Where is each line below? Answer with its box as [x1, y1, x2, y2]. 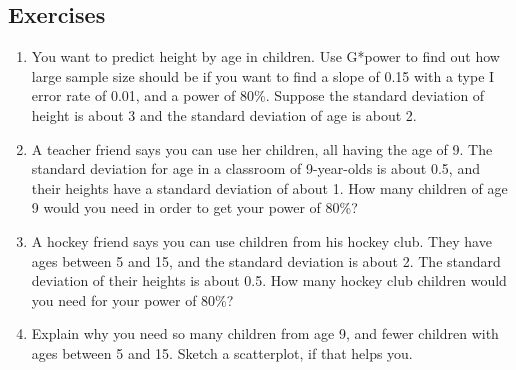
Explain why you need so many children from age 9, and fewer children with [31, 323, 499, 344]
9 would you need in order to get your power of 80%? [31, 197, 358, 218]
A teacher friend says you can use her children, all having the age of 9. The [31, 138, 493, 159]
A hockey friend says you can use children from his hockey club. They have [31, 230, 492, 251]
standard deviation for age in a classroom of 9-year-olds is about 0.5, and [31, 158, 480, 179]
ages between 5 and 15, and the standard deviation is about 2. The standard [31, 250, 501, 271]
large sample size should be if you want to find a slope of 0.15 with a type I [31, 65, 495, 86]
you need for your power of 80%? [31, 289, 234, 310]
